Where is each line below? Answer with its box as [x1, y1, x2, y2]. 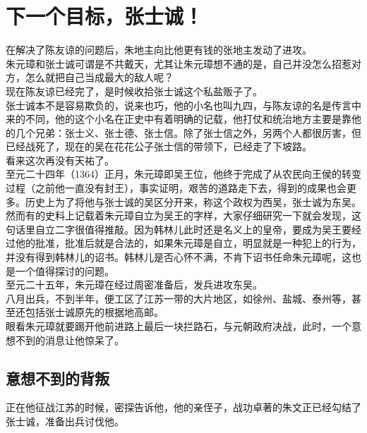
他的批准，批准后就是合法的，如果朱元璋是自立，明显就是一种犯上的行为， [15, 236, 361, 250]
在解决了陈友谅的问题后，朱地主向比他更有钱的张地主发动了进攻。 [6, 42, 312, 57]
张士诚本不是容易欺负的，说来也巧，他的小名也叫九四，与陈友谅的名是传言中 [6, 97, 361, 112]
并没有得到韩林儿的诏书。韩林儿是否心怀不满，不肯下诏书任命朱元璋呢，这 [6, 250, 351, 264]
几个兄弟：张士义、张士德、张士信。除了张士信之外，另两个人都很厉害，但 [15, 125, 361, 140]
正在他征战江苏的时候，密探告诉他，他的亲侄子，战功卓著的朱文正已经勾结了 [6, 400, 361, 415]
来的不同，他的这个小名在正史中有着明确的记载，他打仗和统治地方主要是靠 [6, 111, 351, 126]
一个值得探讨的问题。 [15, 263, 114, 278]
